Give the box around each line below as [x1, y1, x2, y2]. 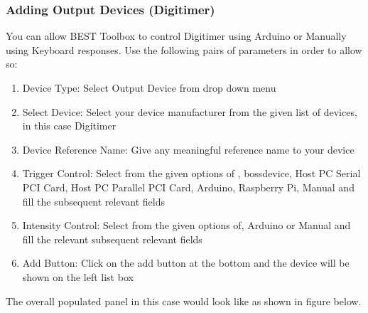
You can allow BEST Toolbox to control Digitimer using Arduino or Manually [6, 28, 347, 43]
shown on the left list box [22, 269, 134, 284]
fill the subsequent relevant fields [22, 193, 165, 208]
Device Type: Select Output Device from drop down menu [22, 80, 276, 95]
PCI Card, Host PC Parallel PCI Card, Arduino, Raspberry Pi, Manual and [22, 179, 355, 194]
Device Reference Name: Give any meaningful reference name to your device [22, 142, 355, 156]
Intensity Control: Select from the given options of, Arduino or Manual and [22, 218, 351, 233]
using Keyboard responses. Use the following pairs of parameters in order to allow [6, 42, 362, 57]
